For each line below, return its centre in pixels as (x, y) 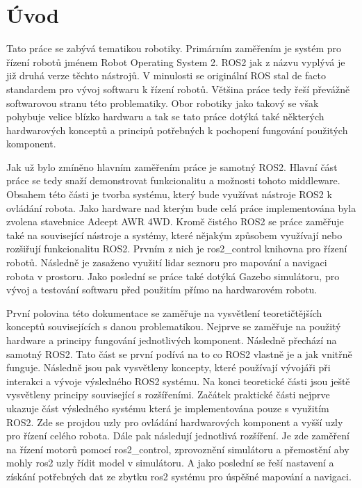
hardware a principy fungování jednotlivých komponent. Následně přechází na (172, 340)
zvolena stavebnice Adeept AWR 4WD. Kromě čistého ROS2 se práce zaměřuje (175, 221)
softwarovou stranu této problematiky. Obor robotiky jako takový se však (163, 103)
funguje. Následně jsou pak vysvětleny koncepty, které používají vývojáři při (168, 367)
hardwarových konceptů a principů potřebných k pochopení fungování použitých (177, 130)
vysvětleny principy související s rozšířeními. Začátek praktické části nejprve (168, 395)
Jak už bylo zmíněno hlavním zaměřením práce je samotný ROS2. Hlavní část (172, 166)
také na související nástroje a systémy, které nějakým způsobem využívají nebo (174, 235)
